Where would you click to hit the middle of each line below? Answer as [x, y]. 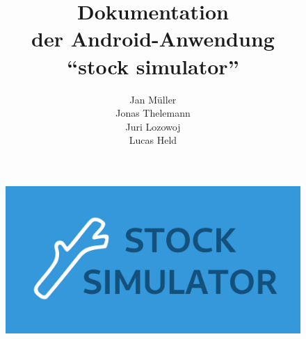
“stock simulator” [153, 66]
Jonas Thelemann [153, 113]
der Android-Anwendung [153, 39]
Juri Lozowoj [153, 126]
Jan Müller [153, 99]
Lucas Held [153, 140]
